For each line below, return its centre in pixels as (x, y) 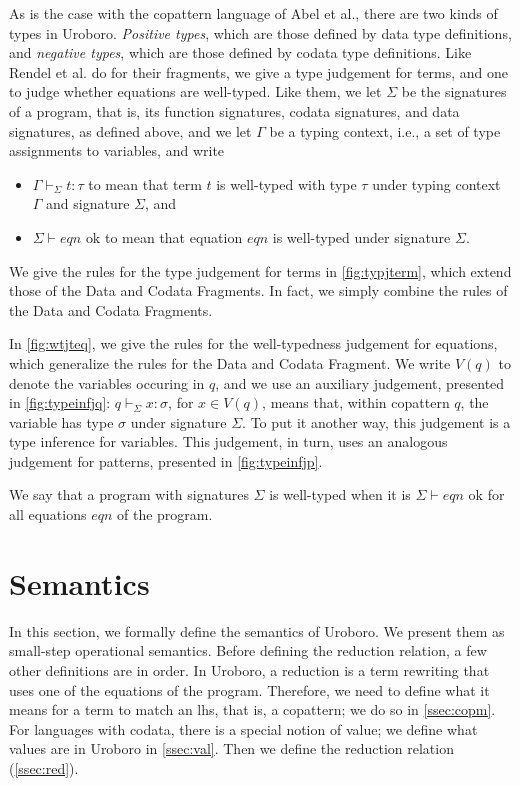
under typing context (436, 183)
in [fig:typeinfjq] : (60, 402)
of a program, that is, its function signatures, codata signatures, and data (234, 110)
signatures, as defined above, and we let (130, 130)
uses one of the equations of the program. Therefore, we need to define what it (249, 689)
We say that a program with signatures (129, 494)
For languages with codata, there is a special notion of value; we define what (243, 728)
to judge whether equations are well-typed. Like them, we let (195, 91)
